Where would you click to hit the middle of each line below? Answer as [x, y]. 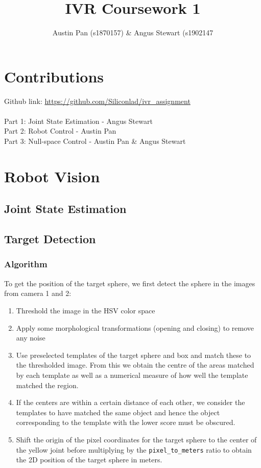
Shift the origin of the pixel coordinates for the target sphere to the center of [136, 439]
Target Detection [50, 239]
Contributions [54, 76]
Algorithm [26, 264]
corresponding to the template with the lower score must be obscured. [126, 422]
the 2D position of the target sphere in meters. [89, 460]
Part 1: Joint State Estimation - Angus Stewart [78, 121]
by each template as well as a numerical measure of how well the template [132, 375]
